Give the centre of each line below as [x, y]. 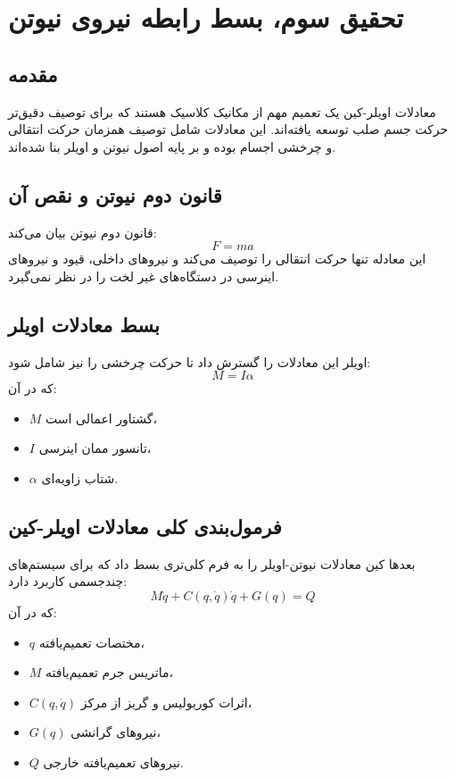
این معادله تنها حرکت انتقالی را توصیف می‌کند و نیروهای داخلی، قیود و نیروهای [217, 259]
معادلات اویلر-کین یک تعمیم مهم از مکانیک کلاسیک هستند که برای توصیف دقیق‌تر [222, 111]
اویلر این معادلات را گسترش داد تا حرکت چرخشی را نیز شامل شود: [190, 361]
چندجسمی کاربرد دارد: [68, 581]
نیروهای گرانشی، [116, 732]
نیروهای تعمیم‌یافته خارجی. [113, 761]
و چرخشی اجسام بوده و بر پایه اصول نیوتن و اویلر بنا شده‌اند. [172, 146]
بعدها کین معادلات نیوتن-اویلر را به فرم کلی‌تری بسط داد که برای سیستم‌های [212, 563]
